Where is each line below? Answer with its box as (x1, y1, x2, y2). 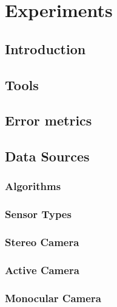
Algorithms (5, 178, 61, 194)
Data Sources (5, 147, 90, 166)
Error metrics (5, 111, 92, 130)
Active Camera (5, 262, 79, 277)
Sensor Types (5, 206, 72, 222)
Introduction (5, 39, 86, 58)
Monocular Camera (5, 290, 101, 305)
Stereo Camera (5, 235, 79, 250)
